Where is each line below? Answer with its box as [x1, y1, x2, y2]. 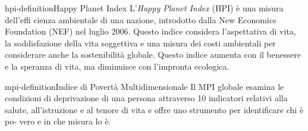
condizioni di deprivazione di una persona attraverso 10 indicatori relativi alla [5, 92, 288, 104]
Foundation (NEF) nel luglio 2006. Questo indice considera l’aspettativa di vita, [5, 25, 296, 38]
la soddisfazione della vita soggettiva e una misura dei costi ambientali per [5, 36, 276, 49]
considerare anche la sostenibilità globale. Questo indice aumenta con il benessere [5, 48, 301, 61]
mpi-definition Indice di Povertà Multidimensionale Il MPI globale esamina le [5, 80, 284, 92]
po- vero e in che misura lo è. [5, 115, 111, 127]
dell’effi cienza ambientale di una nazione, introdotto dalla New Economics [5, 13, 276, 26]
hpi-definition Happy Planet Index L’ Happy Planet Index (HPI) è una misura [5, 2, 284, 14]
